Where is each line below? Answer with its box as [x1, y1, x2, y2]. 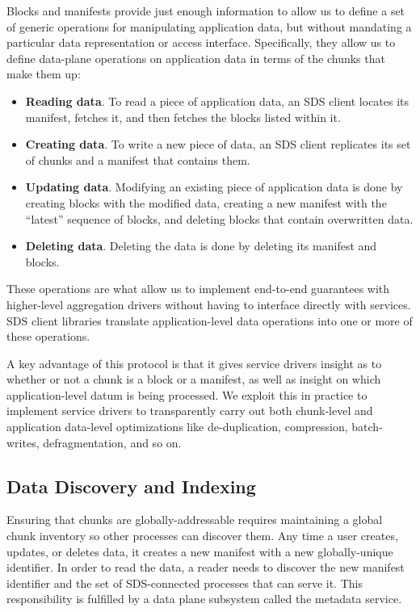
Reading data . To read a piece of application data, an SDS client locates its [25, 92, 409, 109]
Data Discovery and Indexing [6, 473, 256, 498]
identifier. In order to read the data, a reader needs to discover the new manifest [6, 559, 405, 576]
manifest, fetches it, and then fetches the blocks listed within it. [25, 108, 341, 125]
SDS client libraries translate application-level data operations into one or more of [6, 312, 413, 329]
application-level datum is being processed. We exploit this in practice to [6, 386, 367, 403]
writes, [6, 434, 40, 451]
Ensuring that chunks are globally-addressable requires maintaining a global [6, 511, 383, 528]
